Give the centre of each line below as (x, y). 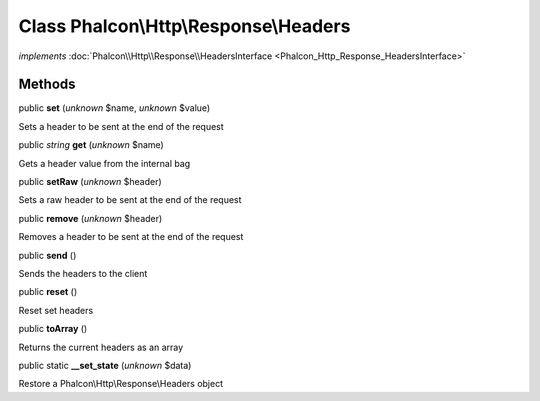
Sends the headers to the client (83, 273)
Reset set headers (56, 310)
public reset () (48, 292)
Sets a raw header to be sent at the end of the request (130, 200)
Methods (47, 84)
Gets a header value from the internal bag (104, 163)
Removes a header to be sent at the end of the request (131, 237)
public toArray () (53, 329)
